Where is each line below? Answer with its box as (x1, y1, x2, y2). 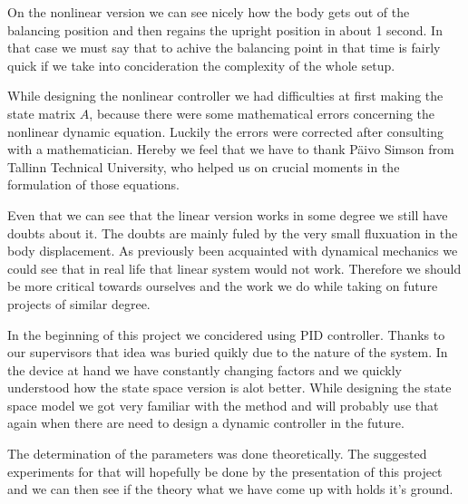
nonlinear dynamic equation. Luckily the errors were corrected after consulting (7, 121, 444, 141)
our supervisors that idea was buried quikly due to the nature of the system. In (7, 343, 448, 362)
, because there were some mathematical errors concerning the (89, 103, 435, 122)
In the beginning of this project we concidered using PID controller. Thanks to (7, 325, 445, 344)
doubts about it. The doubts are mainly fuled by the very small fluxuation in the (7, 223, 458, 242)
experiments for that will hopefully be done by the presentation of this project (7, 461, 443, 480)
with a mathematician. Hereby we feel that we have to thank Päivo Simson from (7, 140, 454, 159)
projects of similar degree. (7, 294, 151, 313)
